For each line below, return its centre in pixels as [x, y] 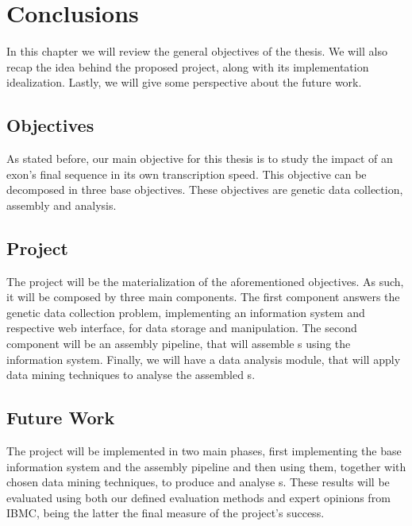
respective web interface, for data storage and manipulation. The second [182, 328]
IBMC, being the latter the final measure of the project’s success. [166, 513]
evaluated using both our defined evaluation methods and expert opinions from [198, 497]
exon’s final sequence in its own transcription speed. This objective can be [187, 174]
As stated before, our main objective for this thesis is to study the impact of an [200, 159]
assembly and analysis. [62, 205]
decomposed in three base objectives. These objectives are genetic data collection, [205, 190]
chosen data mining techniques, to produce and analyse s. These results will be [198, 482]
